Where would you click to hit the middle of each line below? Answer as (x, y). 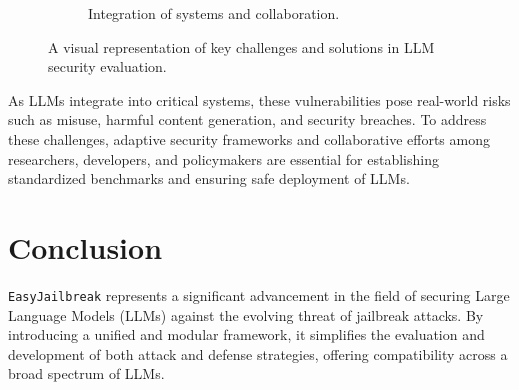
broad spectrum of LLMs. (86, 373)
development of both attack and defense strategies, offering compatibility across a (258, 353)
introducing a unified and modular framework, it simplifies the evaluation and (246, 334)
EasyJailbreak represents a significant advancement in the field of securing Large (259, 294)
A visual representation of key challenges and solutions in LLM (241, 46)
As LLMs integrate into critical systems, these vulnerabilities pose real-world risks (259, 99)
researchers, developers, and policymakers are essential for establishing (223, 158)
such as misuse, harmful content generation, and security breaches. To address (247, 119)
